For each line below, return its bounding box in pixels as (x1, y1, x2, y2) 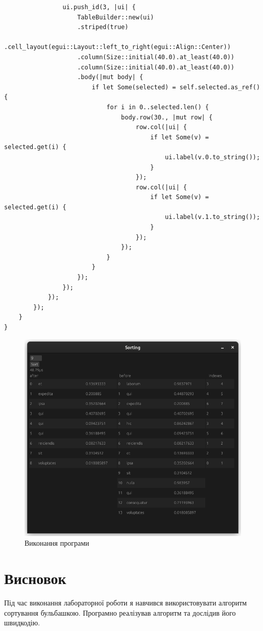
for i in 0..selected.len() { (106, 103, 209, 111)
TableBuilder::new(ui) (77, 13, 154, 21)
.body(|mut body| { (77, 74, 144, 81)
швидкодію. (4, 617, 40, 628)
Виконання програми (25, 538, 89, 548)
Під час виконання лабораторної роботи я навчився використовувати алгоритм (4, 597, 247, 608)
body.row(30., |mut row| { (121, 113, 213, 121)
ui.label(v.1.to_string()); (165, 213, 260, 221)
